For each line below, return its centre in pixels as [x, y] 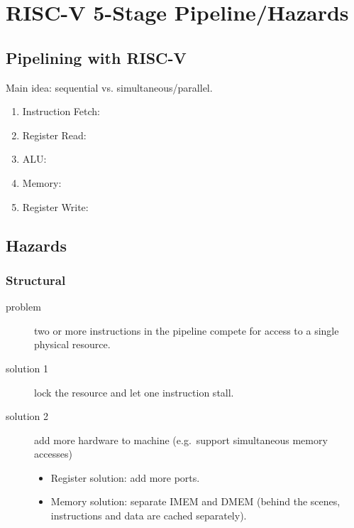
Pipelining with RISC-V [96, 57]
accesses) [53, 454]
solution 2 [27, 416]
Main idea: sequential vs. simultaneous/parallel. [109, 87]
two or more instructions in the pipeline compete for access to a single [187, 330]
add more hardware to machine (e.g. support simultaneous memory [181, 440]
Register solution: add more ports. [125, 477]
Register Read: [54, 135]
